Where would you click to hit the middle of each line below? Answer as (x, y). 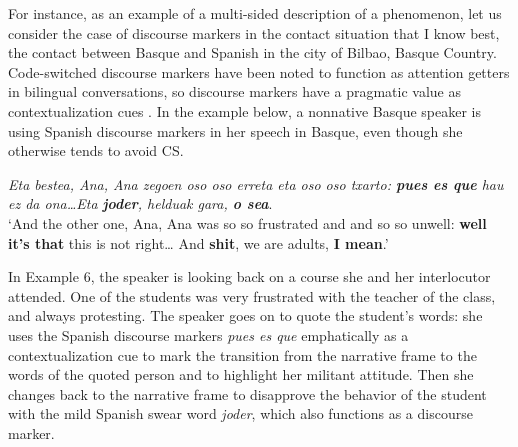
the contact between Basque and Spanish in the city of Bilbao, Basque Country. (252, 52)
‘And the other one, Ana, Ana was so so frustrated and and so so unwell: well (247, 222)
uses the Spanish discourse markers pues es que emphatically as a (208, 334)
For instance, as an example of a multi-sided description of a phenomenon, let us (255, 13)
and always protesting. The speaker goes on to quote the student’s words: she (245, 315)
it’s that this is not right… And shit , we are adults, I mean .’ (198, 242)
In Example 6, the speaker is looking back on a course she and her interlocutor (249, 276)
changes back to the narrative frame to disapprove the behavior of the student (247, 393)
